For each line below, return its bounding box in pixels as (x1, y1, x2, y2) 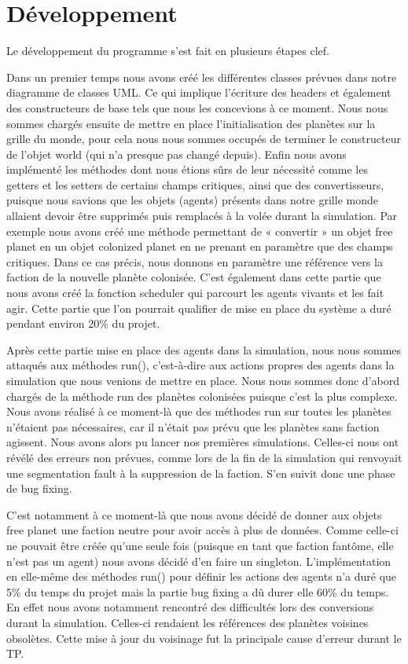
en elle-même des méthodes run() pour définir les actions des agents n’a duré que (6, 568, 397, 585)
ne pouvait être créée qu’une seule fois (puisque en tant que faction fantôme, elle (6, 537, 394, 553)
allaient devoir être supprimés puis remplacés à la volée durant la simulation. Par (6, 207, 398, 224)
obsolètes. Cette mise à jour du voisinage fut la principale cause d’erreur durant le (6, 629, 402, 646)
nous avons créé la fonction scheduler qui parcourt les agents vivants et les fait (6, 284, 384, 301)
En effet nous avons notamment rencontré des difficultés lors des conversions (6, 599, 374, 615)
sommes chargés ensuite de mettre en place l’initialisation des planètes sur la (6, 115, 376, 131)
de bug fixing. (6, 480, 72, 497)
